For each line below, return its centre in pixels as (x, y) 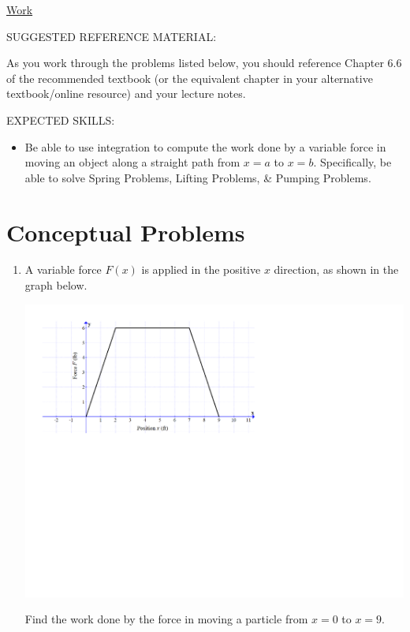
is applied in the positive (201, 269)
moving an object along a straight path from (132, 162)
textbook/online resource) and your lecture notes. (126, 93)
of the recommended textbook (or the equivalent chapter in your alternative (190, 78)
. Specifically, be (352, 162)
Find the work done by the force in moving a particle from (166, 619)
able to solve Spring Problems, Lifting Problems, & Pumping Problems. (198, 177)
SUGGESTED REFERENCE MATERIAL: (112, 36)
